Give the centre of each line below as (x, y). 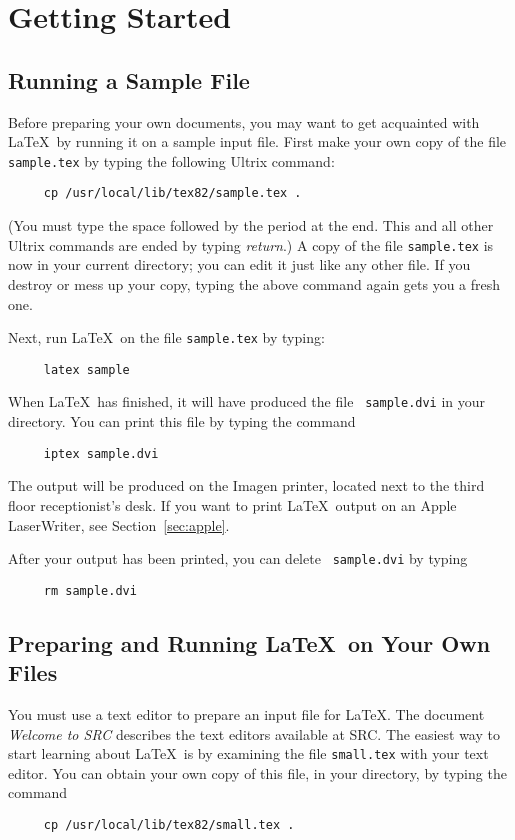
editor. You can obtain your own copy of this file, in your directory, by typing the (257, 772)
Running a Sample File (129, 79)
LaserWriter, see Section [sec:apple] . (119, 524)
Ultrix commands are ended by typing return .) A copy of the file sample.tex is (251, 244)
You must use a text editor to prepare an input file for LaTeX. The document (246, 714)
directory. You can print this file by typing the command (182, 421)
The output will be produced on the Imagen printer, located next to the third (246, 485)
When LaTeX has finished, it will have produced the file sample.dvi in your (247, 401)
